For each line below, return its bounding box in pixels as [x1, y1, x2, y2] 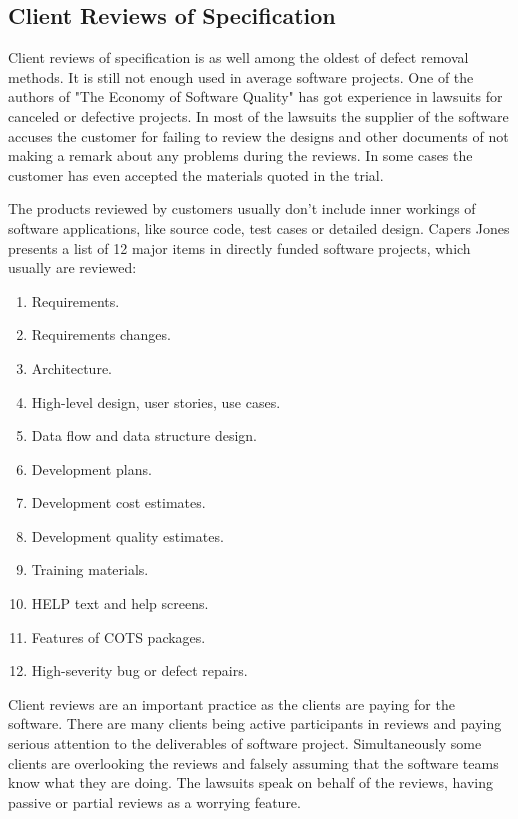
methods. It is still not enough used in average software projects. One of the [8, 66, 474, 87]
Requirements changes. [31, 324, 171, 345]
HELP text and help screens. [31, 593, 209, 614]
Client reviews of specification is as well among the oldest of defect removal [8, 47, 469, 68]
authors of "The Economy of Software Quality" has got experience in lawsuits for [8, 86, 503, 107]
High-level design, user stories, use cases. [31, 391, 281, 412]
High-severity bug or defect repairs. [31, 660, 248, 681]
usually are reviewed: [8, 257, 137, 278]
